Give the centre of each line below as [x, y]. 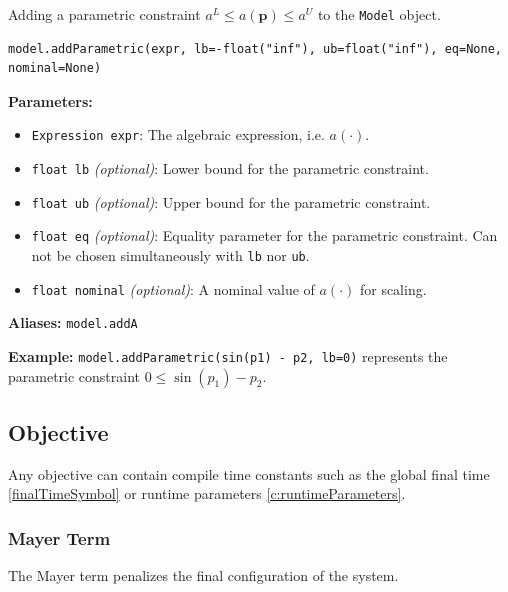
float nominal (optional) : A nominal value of [173, 288]
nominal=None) [55, 68]
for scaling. [393, 288]
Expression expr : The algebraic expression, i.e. [178, 134]
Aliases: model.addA [73, 322]
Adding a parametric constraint [104, 14]
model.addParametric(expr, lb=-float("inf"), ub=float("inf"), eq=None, [255, 48]
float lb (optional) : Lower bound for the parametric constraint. [230, 168]
